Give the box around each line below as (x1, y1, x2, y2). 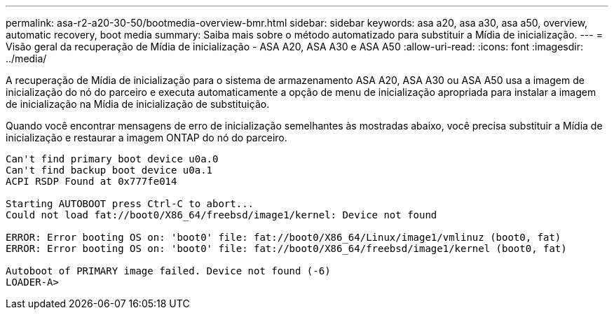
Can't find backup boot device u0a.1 (6, 164, 213, 176)
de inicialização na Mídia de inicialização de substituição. (6, 98, 270, 110)
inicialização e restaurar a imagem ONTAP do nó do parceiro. (6, 132, 287, 143)
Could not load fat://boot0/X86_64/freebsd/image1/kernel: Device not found (6, 209, 437, 220)
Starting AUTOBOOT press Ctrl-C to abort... (6, 198, 254, 209)
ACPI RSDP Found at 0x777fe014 (6, 176, 177, 187)
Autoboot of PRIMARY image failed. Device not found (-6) (6, 265, 331, 276)
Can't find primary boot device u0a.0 (6, 153, 219, 164)
